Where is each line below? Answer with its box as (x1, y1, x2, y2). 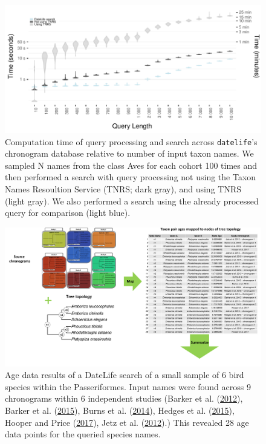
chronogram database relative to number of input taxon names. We (5, 147, 254, 160)
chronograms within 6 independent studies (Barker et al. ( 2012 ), (5, 392, 243, 405)
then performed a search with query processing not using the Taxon (5, 171, 256, 183)
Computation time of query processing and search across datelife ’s (5, 135, 258, 148)
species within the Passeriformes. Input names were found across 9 (5, 380, 251, 393)
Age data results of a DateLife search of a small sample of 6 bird (5, 368, 244, 381)
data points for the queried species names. (5, 428, 161, 440)
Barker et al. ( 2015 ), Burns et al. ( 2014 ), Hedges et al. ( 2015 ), (5, 403, 235, 416)
